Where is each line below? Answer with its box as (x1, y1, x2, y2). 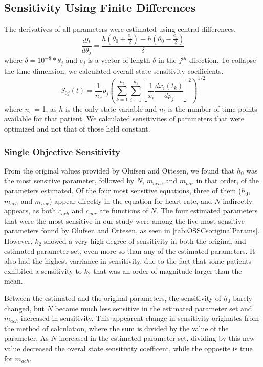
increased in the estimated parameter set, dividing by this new (59, 333, 255, 343)
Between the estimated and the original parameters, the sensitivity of (4, 293, 222, 304)
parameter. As (4, 333, 49, 343)
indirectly (223, 195, 253, 206)
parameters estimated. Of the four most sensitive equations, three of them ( (4, 185, 242, 196)
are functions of (99, 205, 148, 216)
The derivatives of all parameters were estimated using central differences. (4, 24, 236, 34)
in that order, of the (196, 175, 259, 186)
